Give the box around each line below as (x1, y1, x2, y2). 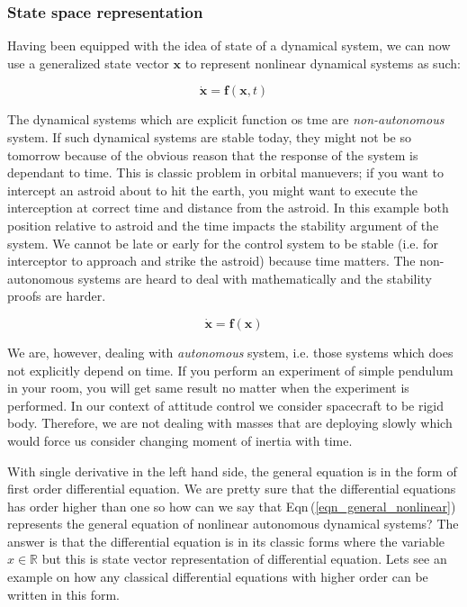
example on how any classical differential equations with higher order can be (7, 567, 428, 586)
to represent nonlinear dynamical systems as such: (184, 53, 461, 72)
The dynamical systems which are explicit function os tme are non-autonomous (7, 110, 445, 129)
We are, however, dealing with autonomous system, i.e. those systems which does (7, 342, 454, 361)
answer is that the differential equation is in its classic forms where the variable (7, 531, 445, 550)
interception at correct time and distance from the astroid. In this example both (7, 198, 449, 217)
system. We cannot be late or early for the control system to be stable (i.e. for (7, 233, 438, 252)
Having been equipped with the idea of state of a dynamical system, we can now (7, 36, 451, 55)
